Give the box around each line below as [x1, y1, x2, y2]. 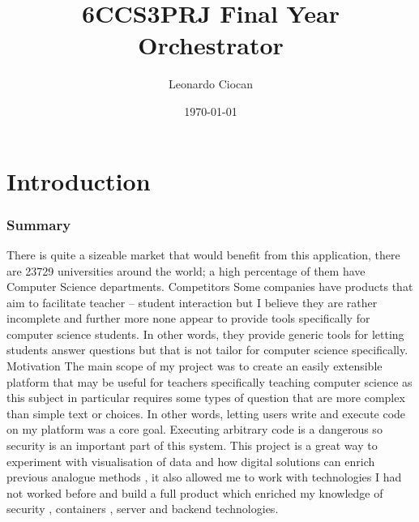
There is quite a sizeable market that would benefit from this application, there [6, 246, 400, 263]
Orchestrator [138, 28, 284, 62]
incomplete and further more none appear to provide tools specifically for [6, 310, 370, 327]
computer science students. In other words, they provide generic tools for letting [6, 325, 404, 342]
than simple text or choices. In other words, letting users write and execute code [6, 404, 406, 421]
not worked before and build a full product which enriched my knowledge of [6, 484, 383, 501]
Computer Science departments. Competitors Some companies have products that [6, 278, 413, 295]
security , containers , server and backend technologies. [6, 500, 279, 517]
